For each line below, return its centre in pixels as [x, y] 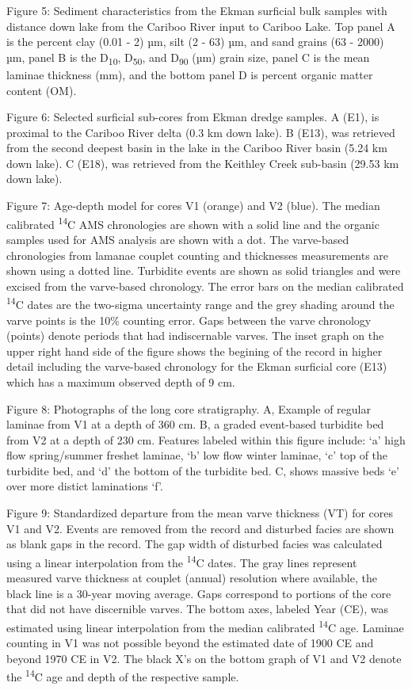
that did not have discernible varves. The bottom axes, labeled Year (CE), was [198, 609]
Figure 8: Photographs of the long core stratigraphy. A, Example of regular [189, 408]
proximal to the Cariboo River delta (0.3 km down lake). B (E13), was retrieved [201, 132]
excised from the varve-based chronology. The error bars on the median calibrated [205, 286]
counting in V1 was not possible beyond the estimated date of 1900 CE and [190, 643]
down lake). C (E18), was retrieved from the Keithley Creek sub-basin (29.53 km [203, 163]
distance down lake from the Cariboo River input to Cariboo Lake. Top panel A [201, 26]
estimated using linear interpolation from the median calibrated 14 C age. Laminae [205, 626]
